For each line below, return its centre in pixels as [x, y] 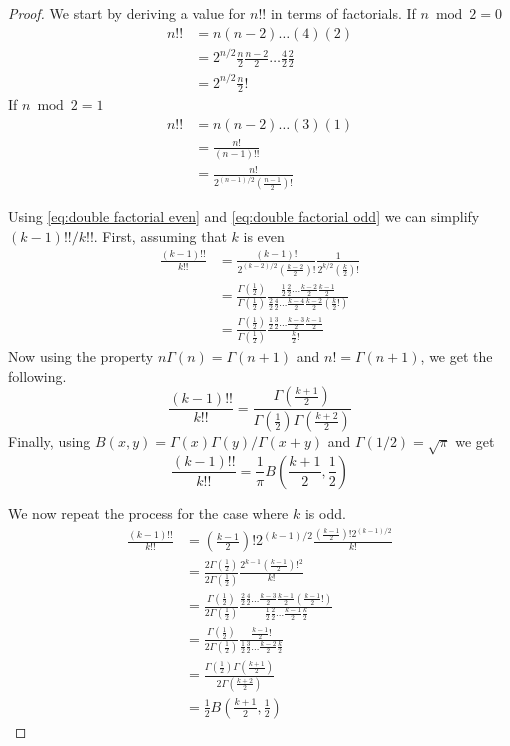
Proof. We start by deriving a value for [127, 13]
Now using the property [81, 356]
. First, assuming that [160, 235]
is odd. [325, 512]
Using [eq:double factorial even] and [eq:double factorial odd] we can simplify [244, 216]
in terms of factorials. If [343, 13]
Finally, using [49, 441]
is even [264, 235]
